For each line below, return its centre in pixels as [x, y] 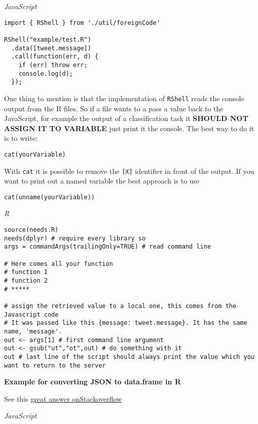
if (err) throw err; [53, 65]
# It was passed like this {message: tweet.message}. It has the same [126, 323]
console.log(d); [46, 73]
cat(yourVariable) [35, 154]
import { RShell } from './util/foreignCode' [82, 23]
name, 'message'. [33, 331]
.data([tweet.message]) [51, 48]
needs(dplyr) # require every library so [75, 238]
